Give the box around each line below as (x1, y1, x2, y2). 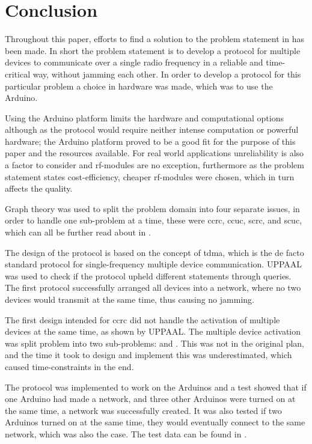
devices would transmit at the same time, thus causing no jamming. (5, 293, 254, 305)
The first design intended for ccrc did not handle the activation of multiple (5, 313, 280, 326)
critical (5, 67, 31, 80)
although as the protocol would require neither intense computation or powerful (5, 123, 299, 136)
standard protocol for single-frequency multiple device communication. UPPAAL (5, 258, 302, 270)
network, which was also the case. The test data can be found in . (5, 427, 247, 440)
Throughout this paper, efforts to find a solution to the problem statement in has (5, 32, 304, 45)
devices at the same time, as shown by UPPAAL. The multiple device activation (5, 325, 301, 338)
